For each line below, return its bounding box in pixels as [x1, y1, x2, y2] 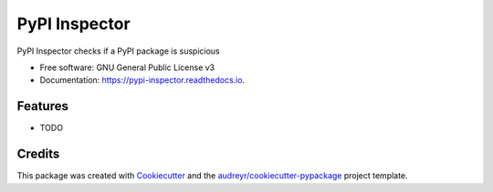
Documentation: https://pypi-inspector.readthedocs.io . [39, 75, 246, 86]
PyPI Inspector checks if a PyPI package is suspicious [16, 45, 220, 56]
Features [16, 98, 68, 114]
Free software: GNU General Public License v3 [39, 62, 215, 73]
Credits [16, 147, 60, 162]
